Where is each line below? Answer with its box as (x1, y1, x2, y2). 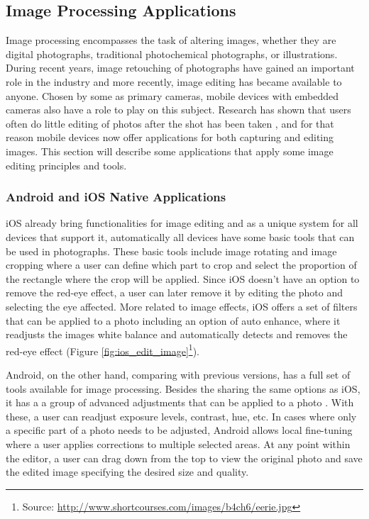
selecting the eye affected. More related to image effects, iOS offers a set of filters (6, 298, 358, 313)
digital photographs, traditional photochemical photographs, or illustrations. (6, 46, 338, 61)
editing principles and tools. (6, 157, 127, 172)
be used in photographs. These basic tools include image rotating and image (6, 243, 337, 258)
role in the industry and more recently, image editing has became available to (6, 74, 342, 89)
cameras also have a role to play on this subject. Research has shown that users (6, 102, 351, 117)
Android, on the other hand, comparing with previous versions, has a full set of (6, 367, 351, 381)
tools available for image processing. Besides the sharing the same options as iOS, (6, 381, 360, 396)
